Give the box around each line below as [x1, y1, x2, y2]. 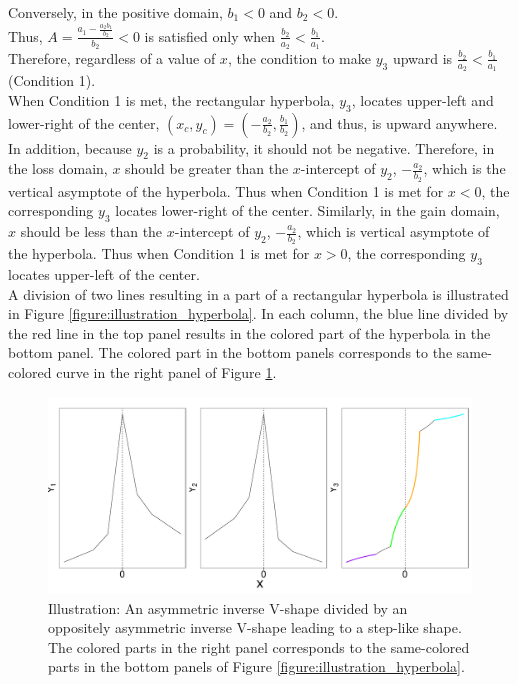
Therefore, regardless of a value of [8, 47, 216, 68]
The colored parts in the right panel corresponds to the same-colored [48, 636, 470, 657]
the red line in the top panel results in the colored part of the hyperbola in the [8, 322, 491, 343]
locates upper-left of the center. [8, 264, 200, 285]
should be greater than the [125, 158, 289, 179]
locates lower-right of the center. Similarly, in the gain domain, [115, 200, 500, 221]
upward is [392, 47, 453, 68]
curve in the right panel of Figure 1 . [56, 362, 277, 383]
